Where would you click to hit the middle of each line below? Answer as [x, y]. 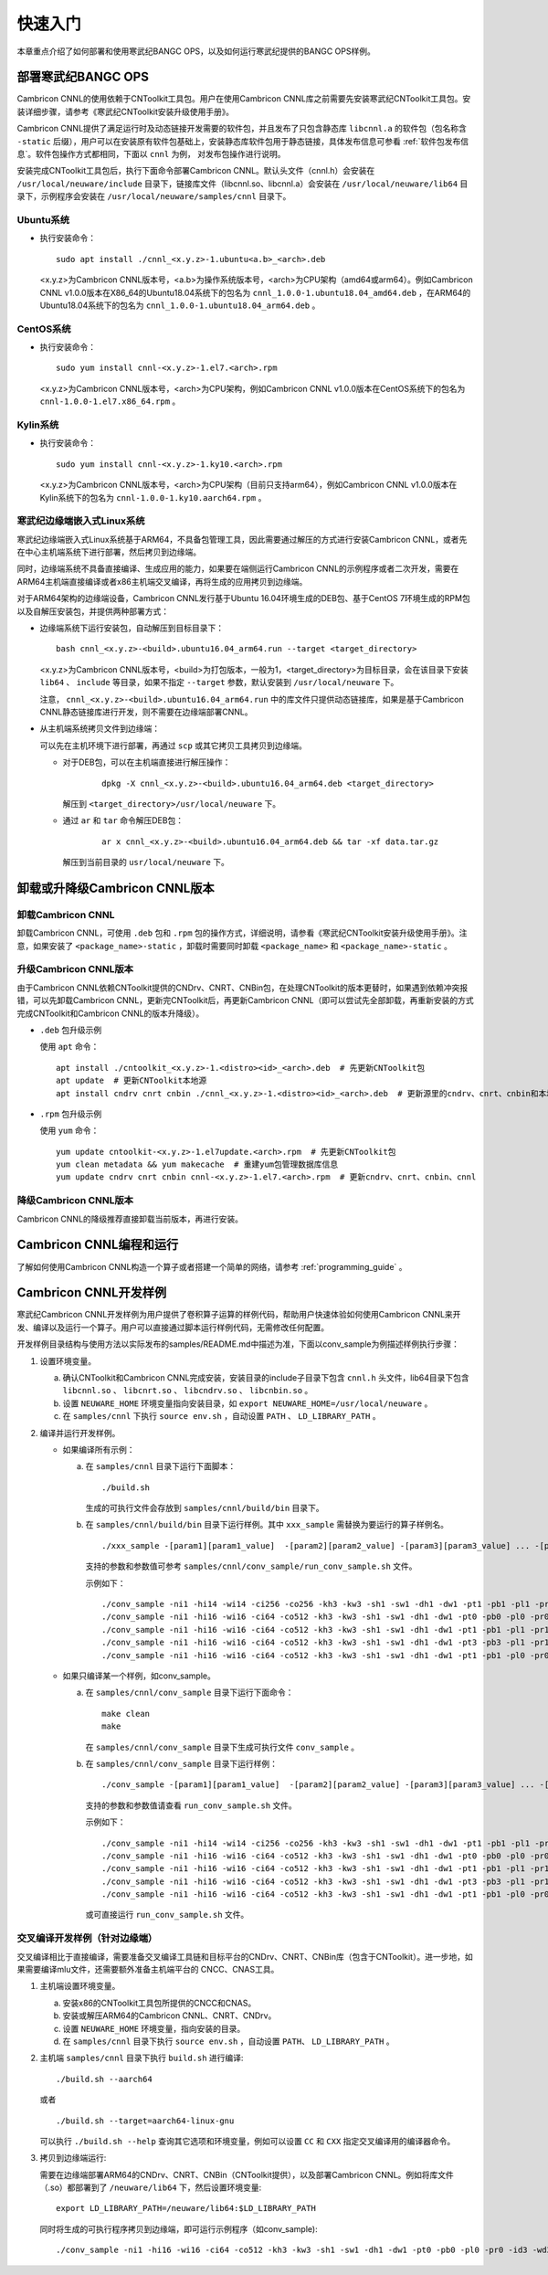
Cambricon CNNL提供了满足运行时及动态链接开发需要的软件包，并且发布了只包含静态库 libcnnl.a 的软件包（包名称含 [242, 129]
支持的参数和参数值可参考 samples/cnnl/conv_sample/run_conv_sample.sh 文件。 [251, 1566]
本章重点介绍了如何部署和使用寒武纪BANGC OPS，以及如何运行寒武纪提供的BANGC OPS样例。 [196, 51]
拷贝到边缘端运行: [73, 2158]
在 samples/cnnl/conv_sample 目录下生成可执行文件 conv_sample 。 [222, 1747]
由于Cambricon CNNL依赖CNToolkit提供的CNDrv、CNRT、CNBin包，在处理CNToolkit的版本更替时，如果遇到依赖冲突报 [242, 988]
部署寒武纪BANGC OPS [83, 77]
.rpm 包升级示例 [71, 1114]
